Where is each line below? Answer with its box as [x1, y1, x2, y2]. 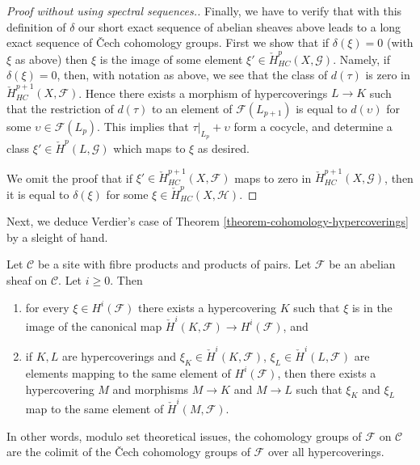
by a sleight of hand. [6, 228, 108, 245]
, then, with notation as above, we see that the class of [57, 66, 328, 83]
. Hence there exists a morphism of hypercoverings [78, 84, 328, 101]
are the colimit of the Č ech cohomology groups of [6, 443, 250, 460]
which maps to [113, 139, 186, 156]
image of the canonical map [25, 317, 162, 334]
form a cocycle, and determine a [233, 118, 393, 134]
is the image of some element [99, 50, 243, 67]
